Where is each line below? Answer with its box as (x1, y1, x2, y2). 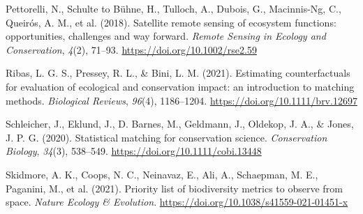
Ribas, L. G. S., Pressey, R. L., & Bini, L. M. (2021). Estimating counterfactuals (6, 66, 350, 80)
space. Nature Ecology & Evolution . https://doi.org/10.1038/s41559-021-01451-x (6, 194, 348, 209)
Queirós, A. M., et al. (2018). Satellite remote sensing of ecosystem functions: (6, 15, 336, 29)
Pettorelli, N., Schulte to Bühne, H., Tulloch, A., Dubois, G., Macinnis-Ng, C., (6, 1, 341, 15)
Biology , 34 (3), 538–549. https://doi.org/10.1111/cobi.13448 (6, 144, 262, 158)
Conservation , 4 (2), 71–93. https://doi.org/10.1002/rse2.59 (6, 42, 257, 56)
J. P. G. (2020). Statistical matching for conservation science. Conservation (6, 130, 327, 144)
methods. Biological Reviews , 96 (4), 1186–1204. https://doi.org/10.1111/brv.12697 (6, 93, 357, 107)
